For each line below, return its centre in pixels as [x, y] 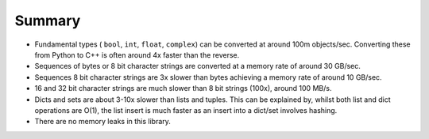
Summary [48, 21]
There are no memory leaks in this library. [102, 122]
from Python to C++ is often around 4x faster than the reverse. [137, 54]
